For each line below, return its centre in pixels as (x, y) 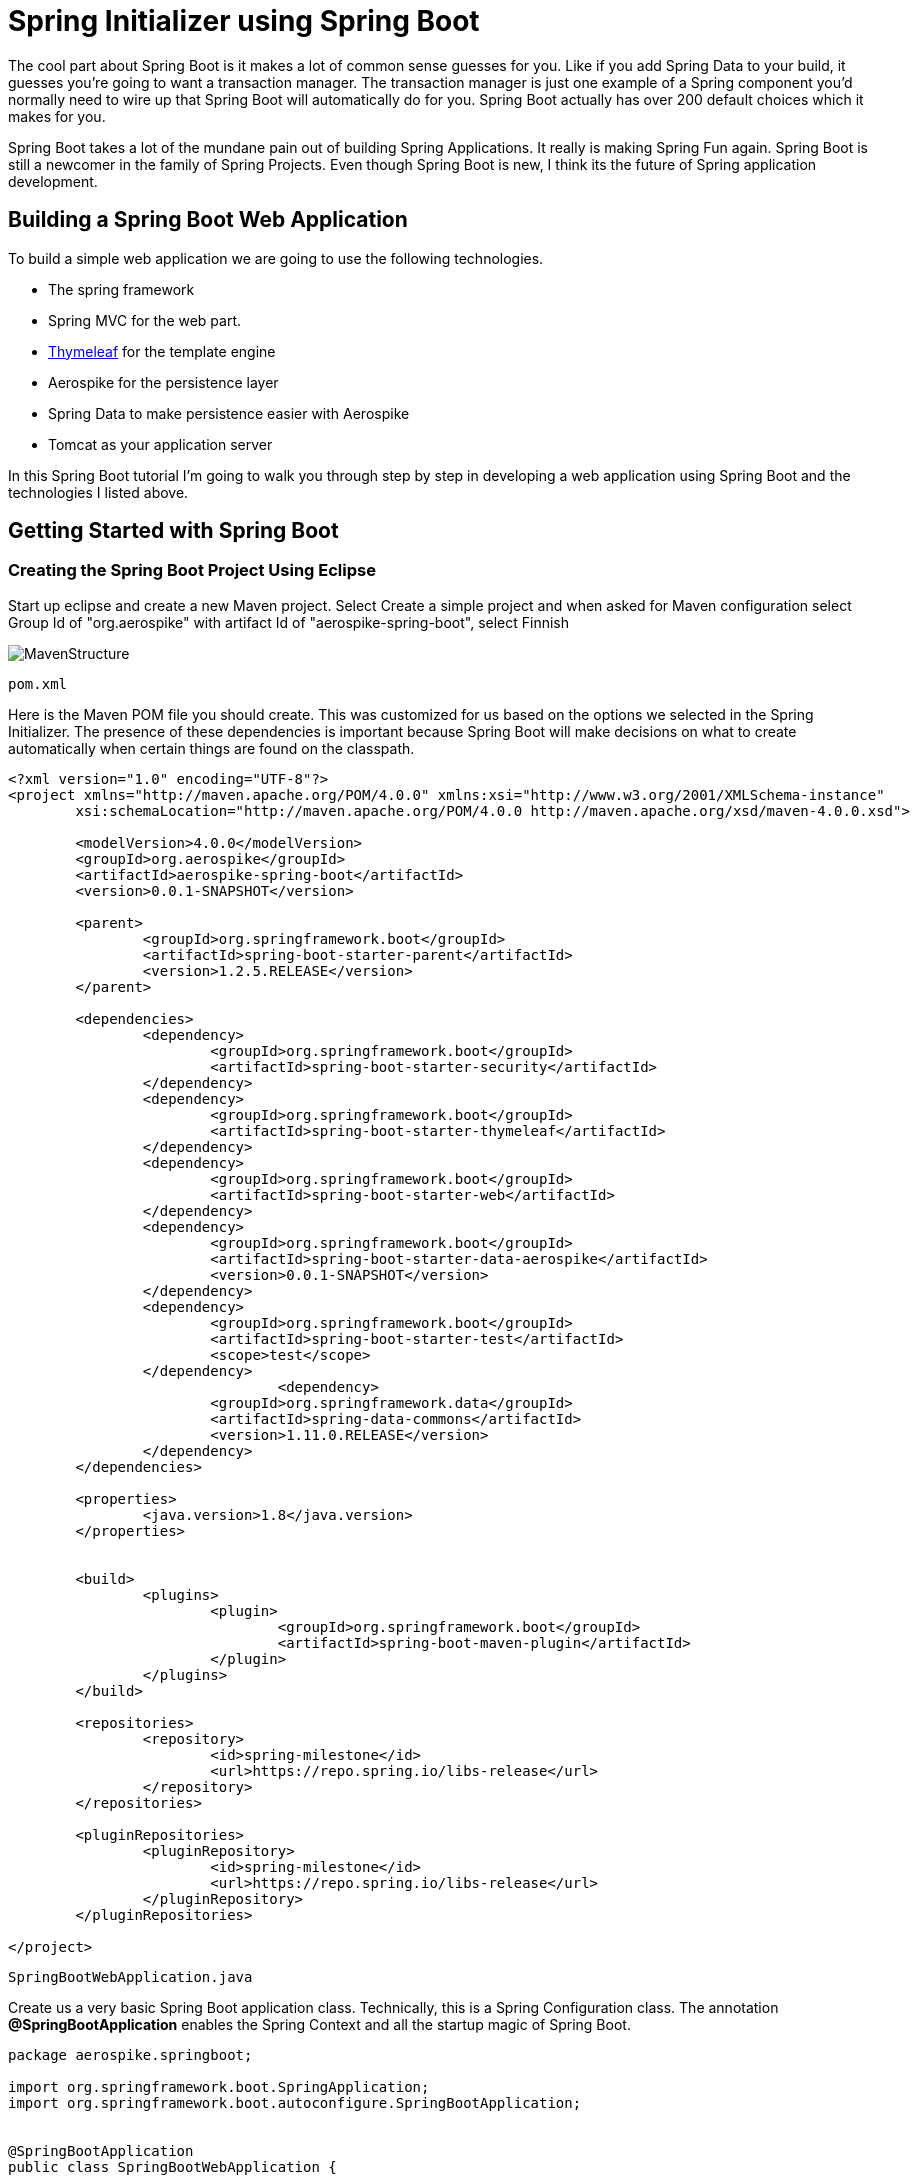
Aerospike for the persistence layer (163, 382)
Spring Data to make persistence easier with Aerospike (229, 413)
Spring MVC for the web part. (145, 320)
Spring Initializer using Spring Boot (244, 21)
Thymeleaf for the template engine (162, 351)
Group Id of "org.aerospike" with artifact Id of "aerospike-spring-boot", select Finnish (289, 622)
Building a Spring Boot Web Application (208, 220)
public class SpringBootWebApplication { (172, 2166)
